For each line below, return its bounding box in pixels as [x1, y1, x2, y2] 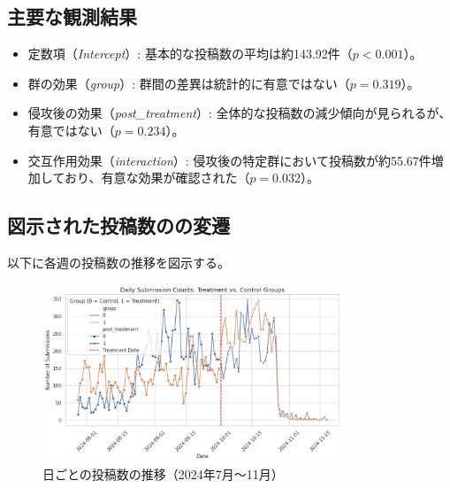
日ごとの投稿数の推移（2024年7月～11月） [42, 465, 284, 484]
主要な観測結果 [7, 3, 137, 30]
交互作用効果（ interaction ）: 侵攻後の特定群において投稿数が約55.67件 [27, 151, 431, 169]
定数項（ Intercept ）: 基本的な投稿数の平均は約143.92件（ [27, 44, 353, 63]
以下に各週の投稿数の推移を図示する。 [7, 252, 230, 271]
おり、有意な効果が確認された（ [64, 168, 250, 187]
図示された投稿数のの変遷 [7, 212, 230, 239]
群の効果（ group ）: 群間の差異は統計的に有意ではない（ [27, 74, 350, 92]
